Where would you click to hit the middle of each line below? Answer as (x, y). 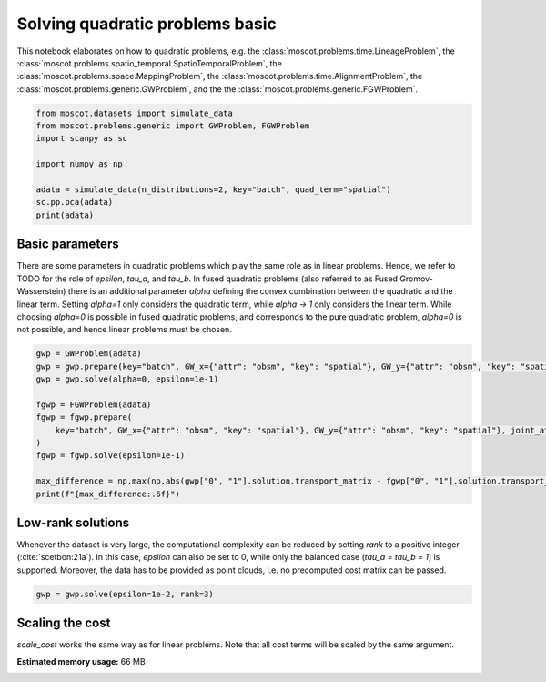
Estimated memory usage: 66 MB (81, 661)
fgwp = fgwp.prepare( (84, 417)
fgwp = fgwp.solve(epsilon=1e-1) (111, 456)
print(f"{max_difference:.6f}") (108, 494)
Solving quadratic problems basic (147, 24)
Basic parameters (68, 244)
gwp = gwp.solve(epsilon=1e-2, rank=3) (125, 594)
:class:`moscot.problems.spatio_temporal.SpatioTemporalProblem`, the (149, 63)
